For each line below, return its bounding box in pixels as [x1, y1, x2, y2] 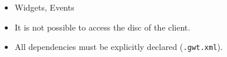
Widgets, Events [14, 1, 74, 13]
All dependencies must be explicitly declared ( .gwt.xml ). [14, 41, 223, 53]
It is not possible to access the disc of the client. [14, 21, 191, 33]
